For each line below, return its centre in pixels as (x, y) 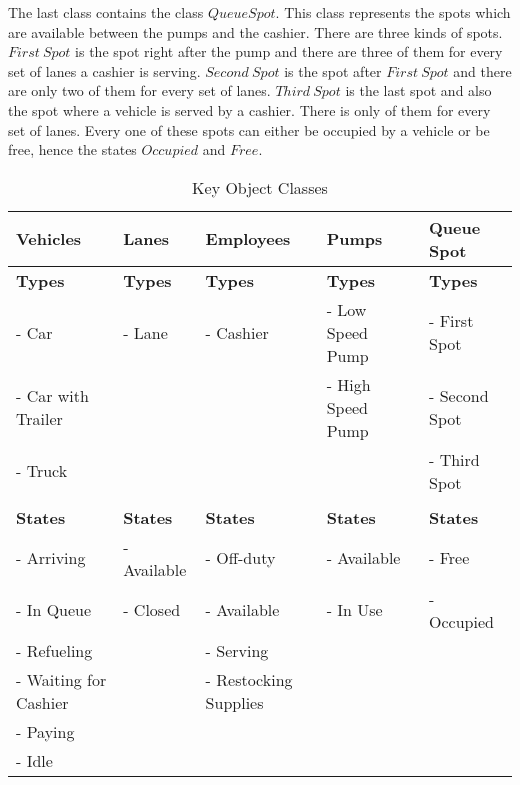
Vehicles (49, 239)
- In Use (354, 610)
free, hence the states (72, 149)
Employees (248, 239)
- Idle (34, 760)
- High (348, 384)
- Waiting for (61, 679)
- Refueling (54, 650)
